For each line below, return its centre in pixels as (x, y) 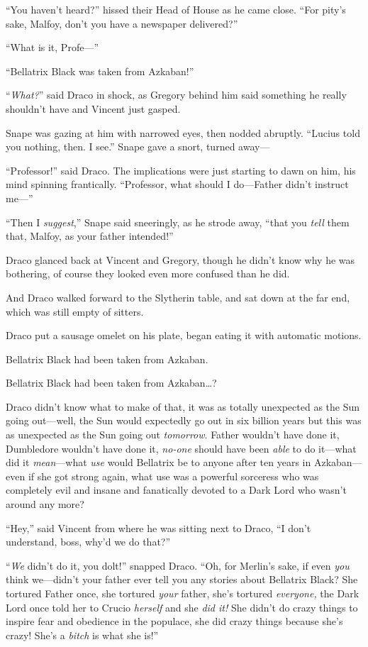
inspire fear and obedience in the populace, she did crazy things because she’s (174, 621)
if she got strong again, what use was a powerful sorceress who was (173, 476)
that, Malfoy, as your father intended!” (90, 236)
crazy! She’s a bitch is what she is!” (82, 635)
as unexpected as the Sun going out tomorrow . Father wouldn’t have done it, (173, 435)
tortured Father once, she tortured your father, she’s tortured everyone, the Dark (183, 593)
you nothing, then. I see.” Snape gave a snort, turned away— (138, 146)
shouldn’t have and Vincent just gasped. (93, 108)
